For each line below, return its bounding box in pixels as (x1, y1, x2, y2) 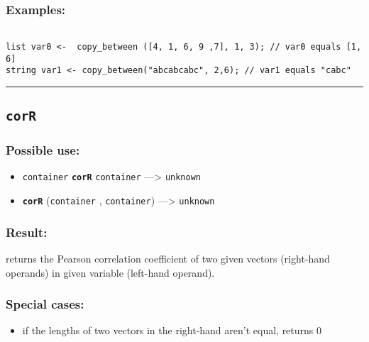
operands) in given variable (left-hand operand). (6, 265, 215, 280)
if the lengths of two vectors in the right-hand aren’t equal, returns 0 (22, 323, 322, 338)
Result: (6, 223, 48, 241)
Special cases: (6, 295, 84, 313)
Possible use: (6, 141, 80, 159)
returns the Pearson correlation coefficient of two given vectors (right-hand (6, 250, 330, 265)
